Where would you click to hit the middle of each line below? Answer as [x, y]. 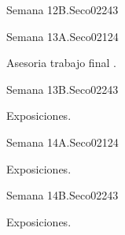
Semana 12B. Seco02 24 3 [63, 9]
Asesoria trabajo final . [61, 63]
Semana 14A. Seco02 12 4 [63, 142]
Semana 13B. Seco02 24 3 [63, 89]
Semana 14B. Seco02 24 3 [63, 195]
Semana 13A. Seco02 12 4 [63, 36]
